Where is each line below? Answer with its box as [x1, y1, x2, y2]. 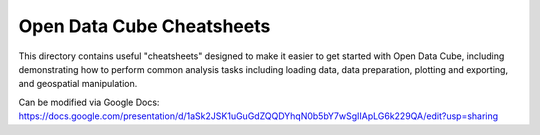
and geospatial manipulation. [18, 78, 138, 90]
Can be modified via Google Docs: [18, 96, 160, 108]
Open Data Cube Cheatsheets [18, 15, 271, 37]
